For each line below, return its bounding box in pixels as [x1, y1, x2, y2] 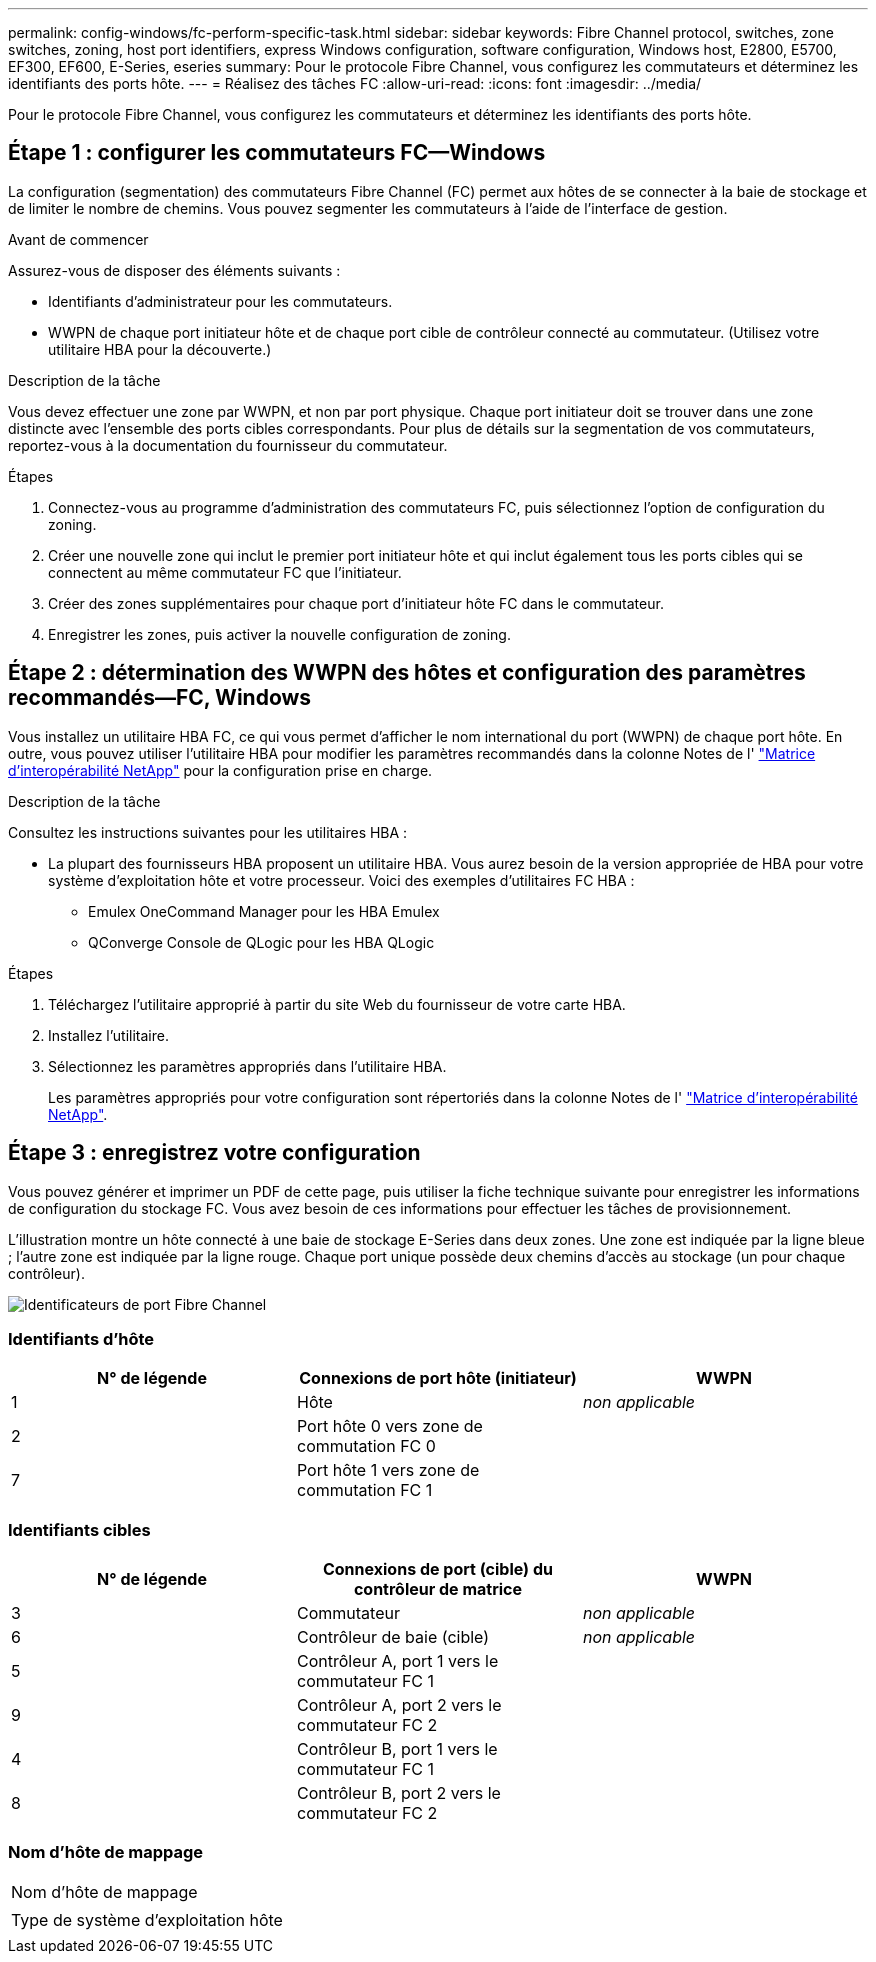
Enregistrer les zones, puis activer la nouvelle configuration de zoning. [48, 625, 511, 643]
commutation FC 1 [296, 1480, 433, 1501]
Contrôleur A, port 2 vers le [296, 1695, 502, 1716]
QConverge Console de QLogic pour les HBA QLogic [88, 933, 435, 951]
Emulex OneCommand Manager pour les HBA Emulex [88, 902, 440, 920]
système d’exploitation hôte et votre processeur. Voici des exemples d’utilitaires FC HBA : [48, 871, 635, 889]
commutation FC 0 [296, 1436, 436, 1457]
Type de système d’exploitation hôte [11, 1909, 283, 1930]
